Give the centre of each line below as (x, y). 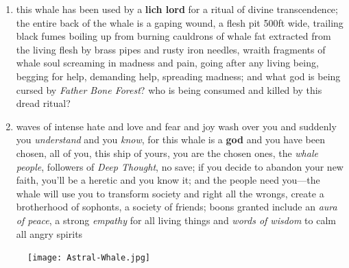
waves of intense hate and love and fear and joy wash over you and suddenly (176, 126)
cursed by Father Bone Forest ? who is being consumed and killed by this (169, 89)
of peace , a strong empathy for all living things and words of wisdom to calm (176, 220)
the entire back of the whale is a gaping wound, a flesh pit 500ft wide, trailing (180, 22)
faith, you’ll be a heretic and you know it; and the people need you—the (168, 180)
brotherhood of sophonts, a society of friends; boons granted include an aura (177, 207)
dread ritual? (43, 103)
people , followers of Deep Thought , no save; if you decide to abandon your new (180, 166)
